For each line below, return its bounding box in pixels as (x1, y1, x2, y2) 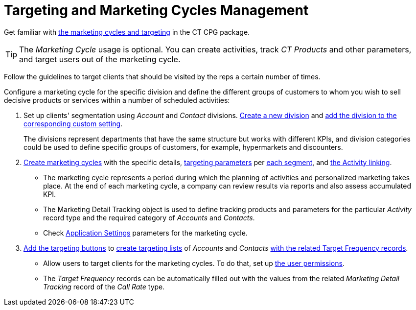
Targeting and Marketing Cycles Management (4, 2, 309, 19)
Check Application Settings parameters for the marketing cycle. (43, 228, 248, 237)
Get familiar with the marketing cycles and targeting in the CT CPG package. (4, 27, 250, 36)
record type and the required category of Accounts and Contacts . (43, 213, 255, 222)
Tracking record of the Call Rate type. (43, 282, 165, 291)
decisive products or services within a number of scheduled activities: (4, 95, 230, 104)
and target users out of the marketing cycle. (19, 54, 181, 64)
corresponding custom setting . (23, 119, 123, 128)
